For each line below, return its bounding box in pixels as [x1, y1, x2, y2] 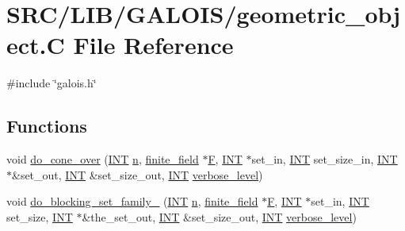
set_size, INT [6, 208, 73, 225]
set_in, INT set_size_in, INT [251, 151, 398, 167]
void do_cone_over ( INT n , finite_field [6, 151, 199, 167]
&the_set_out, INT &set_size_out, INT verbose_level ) [82, 208, 357, 225]
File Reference [73, 29, 234, 61]
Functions [6, 114, 87, 138]
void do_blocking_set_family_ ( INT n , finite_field [6, 193, 258, 210]
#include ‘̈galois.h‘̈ [6, 75, 97, 91]
